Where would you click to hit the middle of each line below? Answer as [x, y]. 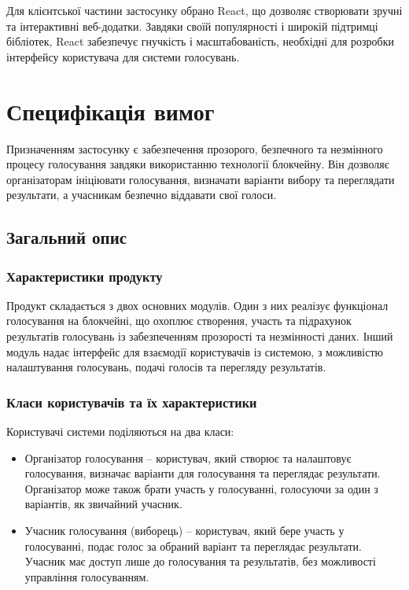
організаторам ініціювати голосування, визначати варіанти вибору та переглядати [201, 179]
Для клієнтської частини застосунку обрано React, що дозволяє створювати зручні [204, 10]
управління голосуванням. [87, 576]
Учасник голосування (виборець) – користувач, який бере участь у [184, 531]
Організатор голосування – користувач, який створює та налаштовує [188, 457]
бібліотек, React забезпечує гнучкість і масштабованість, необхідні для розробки [200, 41]
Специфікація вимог [111, 111]
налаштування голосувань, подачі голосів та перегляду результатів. [166, 367]
